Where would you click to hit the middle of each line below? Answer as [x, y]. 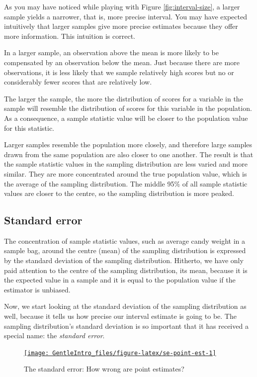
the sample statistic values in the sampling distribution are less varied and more [126, 164]
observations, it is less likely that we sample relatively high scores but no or [119, 72]
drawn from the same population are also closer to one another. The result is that [129, 154]
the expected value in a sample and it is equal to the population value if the [120, 280]
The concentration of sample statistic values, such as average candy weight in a [125, 240]
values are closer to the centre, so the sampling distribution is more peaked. [119, 193]
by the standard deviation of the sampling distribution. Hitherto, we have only [124, 260]
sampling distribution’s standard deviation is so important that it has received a [126, 326]
